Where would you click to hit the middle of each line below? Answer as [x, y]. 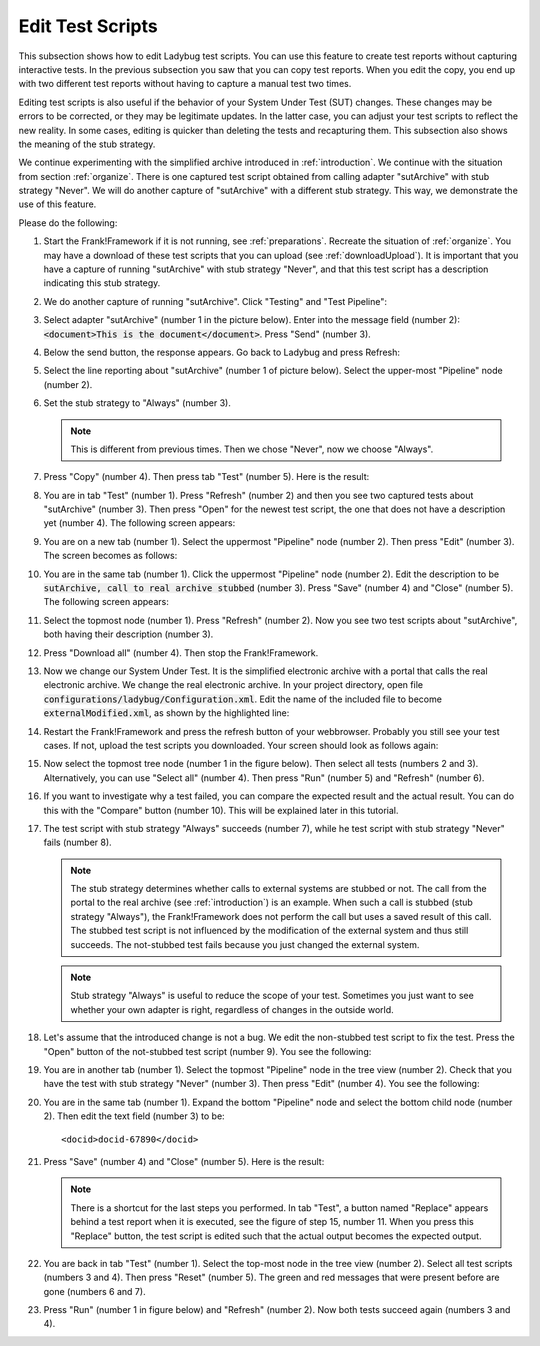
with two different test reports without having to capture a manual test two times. [185, 84]
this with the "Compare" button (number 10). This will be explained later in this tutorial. [221, 810]
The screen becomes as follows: [110, 556]
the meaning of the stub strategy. [87, 144]
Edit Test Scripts [88, 26]
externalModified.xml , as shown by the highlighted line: [166, 713]
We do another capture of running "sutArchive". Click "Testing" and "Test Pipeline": [215, 301]
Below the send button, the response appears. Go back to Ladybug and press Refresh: [221, 352]
